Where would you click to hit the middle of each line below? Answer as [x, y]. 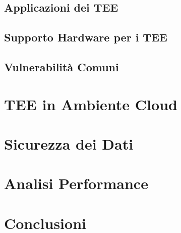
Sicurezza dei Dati [69, 143]
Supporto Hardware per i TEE [86, 37]
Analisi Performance [76, 183]
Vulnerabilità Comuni [62, 66]
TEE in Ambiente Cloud [91, 104]
